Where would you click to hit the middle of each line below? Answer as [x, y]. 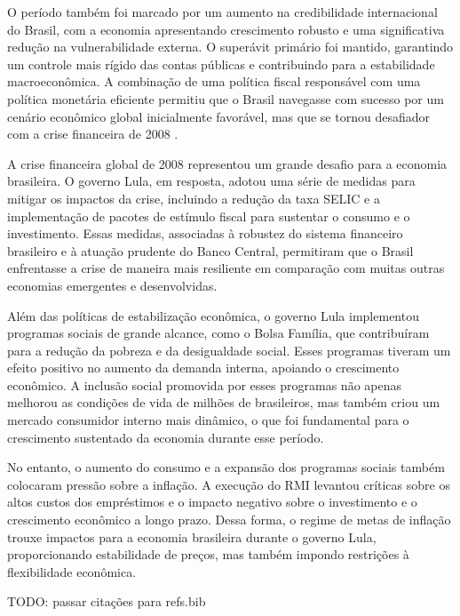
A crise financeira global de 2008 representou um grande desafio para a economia [227, 163]
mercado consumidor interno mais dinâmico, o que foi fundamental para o [208, 420]
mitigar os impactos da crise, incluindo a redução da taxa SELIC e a [194, 198]
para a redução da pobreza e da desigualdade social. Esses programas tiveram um [229, 350]
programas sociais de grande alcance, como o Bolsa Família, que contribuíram [218, 333]
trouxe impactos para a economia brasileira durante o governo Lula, [192, 536]
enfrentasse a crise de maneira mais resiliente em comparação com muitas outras [226, 268]
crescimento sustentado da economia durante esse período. [166, 437]
